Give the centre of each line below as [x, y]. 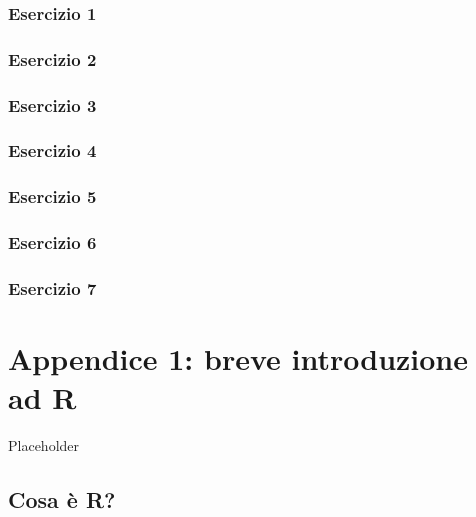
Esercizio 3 [52, 104]
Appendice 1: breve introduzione [238, 358]
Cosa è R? [62, 499]
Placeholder [44, 445]
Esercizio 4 [52, 150]
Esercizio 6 [52, 242]
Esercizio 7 [52, 287]
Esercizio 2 [52, 58]
